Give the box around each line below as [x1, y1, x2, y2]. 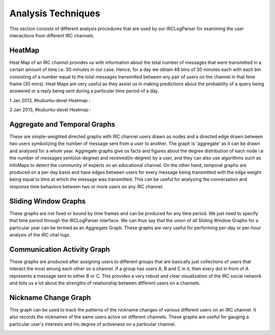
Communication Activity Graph [9, 245, 111, 254]
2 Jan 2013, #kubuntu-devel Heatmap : [9, 107, 91, 113]
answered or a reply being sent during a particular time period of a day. [9, 88, 159, 94]
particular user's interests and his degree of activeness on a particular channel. [9, 321, 176, 327]
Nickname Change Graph [9, 293, 91, 302]
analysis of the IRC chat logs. [9, 231, 71, 237]
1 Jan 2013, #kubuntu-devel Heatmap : [9, 97, 91, 103]
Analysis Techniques [9, 8, 100, 19]
